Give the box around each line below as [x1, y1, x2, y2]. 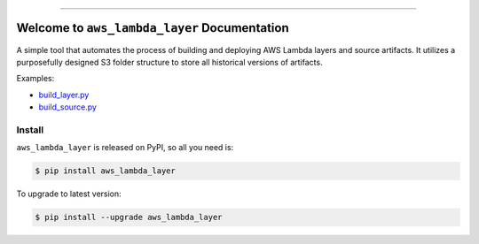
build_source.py [38, 102, 98, 112]
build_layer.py [38, 89, 90, 100]
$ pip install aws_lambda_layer [35, 166, 177, 176]
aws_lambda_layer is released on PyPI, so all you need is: [16, 142, 234, 153]
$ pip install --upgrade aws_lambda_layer [35, 212, 223, 223]
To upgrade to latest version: [16, 188, 122, 199]
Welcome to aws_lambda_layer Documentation [16, 20, 289, 35]
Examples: [16, 73, 55, 84]
